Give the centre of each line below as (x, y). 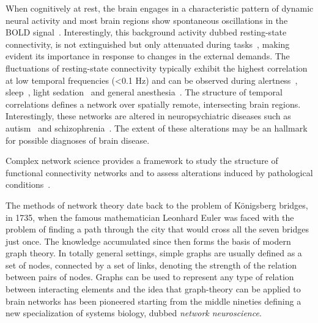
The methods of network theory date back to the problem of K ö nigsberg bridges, (157, 205)
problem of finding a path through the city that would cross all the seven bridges (157, 229)
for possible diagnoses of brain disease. (78, 140)
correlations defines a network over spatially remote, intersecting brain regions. (153, 104)
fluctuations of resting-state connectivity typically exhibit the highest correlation (157, 68)
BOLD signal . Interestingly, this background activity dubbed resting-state (146, 32)
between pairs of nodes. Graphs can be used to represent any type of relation (150, 277)
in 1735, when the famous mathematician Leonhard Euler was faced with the (150, 217)
